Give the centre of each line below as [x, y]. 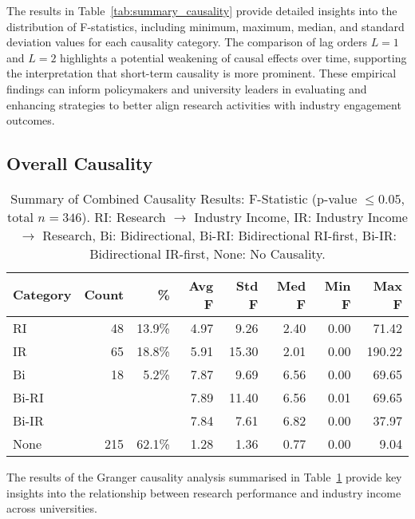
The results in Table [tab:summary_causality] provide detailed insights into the [202, 10]
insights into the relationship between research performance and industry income [204, 492]
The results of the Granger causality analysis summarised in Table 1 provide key [204, 476]
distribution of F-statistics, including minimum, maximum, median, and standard [206, 26]
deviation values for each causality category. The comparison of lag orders [187, 42]
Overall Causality [80, 163]
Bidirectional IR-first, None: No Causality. [207, 253]
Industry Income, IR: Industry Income [301, 216]
